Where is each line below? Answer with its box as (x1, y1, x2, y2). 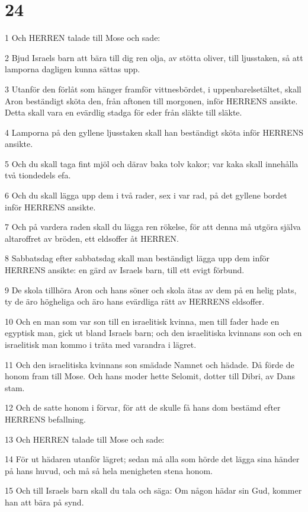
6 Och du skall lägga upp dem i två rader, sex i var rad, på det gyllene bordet (5, 189, 287, 201)
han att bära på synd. (5, 495, 84, 508)
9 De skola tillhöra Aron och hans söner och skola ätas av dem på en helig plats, (5, 283, 297, 296)
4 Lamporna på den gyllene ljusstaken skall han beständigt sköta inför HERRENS (5, 126, 303, 138)
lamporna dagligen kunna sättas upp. (5, 63, 140, 75)
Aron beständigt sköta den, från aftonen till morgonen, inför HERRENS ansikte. (5, 94, 298, 107)
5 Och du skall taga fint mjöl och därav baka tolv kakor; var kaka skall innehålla (5, 157, 299, 169)
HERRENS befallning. (5, 412, 86, 425)
